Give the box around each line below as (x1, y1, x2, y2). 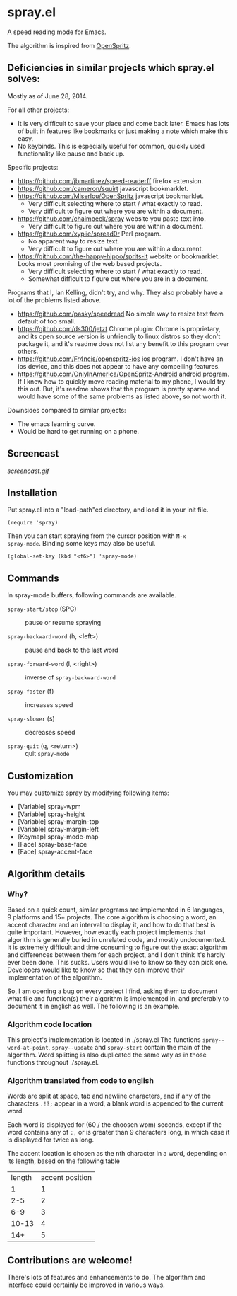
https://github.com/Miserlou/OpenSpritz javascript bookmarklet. (17, 192, 205, 200)
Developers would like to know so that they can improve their (7, 965, 185, 974)
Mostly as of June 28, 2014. (7, 91, 88, 100)
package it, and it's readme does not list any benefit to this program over (17, 339, 229, 348)
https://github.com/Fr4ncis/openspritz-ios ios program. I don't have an (17, 355, 224, 363)
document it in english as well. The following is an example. (7, 1002, 180, 1010)
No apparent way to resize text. (28, 236, 120, 245)
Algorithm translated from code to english (7, 1075, 154, 1085)
